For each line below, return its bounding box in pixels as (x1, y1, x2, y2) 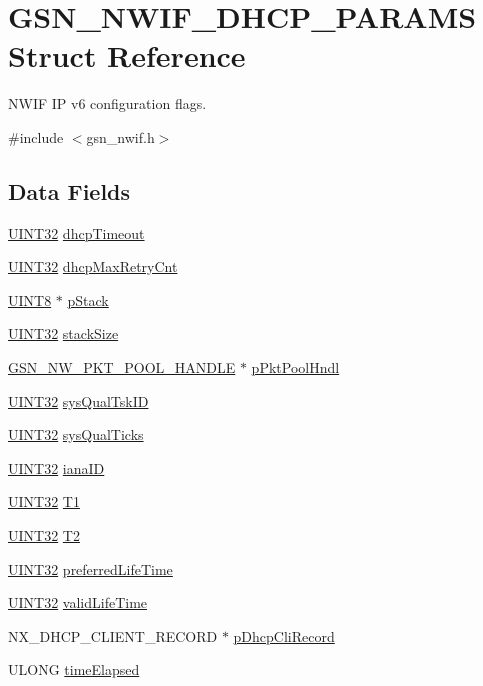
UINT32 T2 (8, 525, 80, 546)
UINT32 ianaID (8, 457, 105, 478)
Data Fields (8, 175, 131, 206)
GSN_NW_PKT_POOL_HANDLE (8, 357, 236, 378)
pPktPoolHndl (251, 357, 340, 378)
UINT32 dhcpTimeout (8, 222, 145, 243)
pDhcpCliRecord (233, 625, 335, 646)
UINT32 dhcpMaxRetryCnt (8, 256, 178, 277)
